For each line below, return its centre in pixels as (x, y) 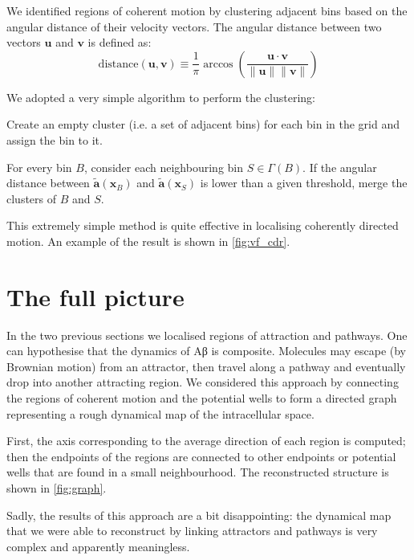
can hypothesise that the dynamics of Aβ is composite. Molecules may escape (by (206, 351)
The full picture (95, 296)
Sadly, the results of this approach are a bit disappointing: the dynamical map (199, 515)
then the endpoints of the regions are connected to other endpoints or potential (201, 456)
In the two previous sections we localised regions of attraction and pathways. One (207, 335)
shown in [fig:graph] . (57, 488)
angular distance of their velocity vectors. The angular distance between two (194, 26)
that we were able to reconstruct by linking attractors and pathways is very (192, 531)
